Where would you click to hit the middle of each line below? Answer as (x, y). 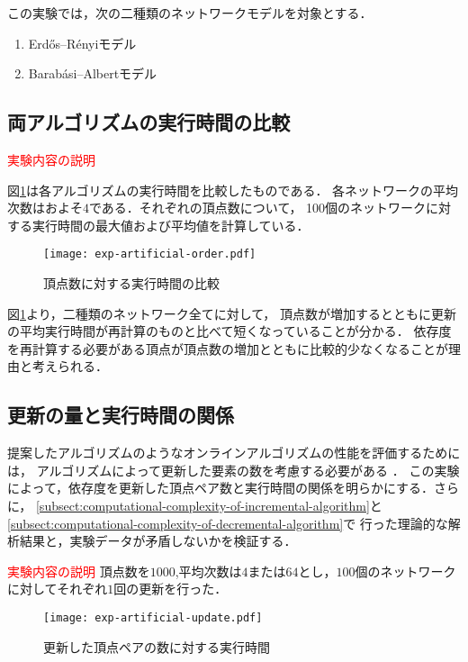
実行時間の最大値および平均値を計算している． (171, 225)
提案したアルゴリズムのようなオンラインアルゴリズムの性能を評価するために (234, 453)
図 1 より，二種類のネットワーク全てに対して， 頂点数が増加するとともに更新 (232, 313)
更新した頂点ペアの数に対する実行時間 (157, 646)
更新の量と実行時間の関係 (121, 415)
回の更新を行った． (171, 589)
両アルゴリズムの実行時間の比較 (149, 122)
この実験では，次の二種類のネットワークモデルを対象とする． (190, 13)
